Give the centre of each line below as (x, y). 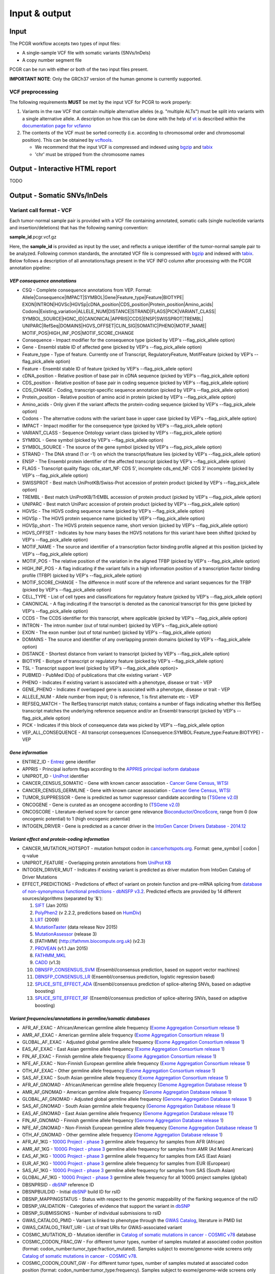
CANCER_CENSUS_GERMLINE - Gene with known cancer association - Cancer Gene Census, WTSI (126, 790)
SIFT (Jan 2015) (51, 906)
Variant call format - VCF (41, 210)
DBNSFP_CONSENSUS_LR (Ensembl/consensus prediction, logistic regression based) (125, 977)
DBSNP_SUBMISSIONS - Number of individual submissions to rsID (92, 1213)
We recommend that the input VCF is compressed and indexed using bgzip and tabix (124, 147)
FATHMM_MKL (50, 956)
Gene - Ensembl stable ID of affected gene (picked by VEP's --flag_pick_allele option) (112, 347)
